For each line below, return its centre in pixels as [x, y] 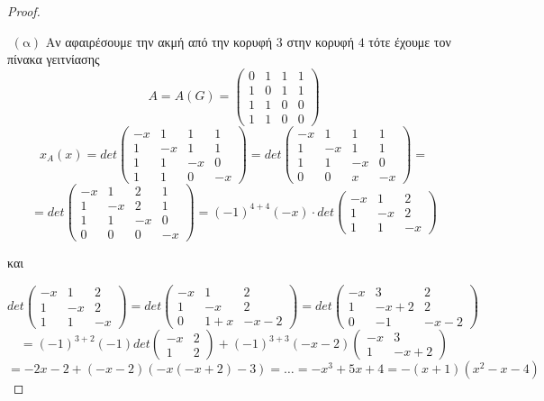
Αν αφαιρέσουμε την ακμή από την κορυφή [159, 41]
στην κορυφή [320, 41]
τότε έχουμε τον [410, 41]
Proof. [24, 11]
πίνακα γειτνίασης [54, 59]
